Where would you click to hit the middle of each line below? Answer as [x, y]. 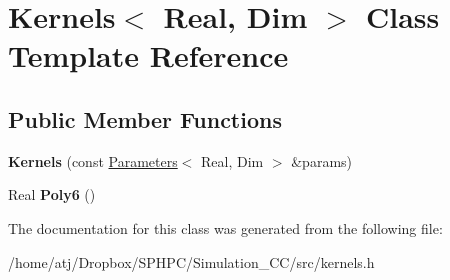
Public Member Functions [145, 118]
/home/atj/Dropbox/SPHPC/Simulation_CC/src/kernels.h [191, 261]
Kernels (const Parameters [93, 160]
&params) [322, 160]
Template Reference [148, 55]
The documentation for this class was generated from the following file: [225, 227]
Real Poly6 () [52, 194]
